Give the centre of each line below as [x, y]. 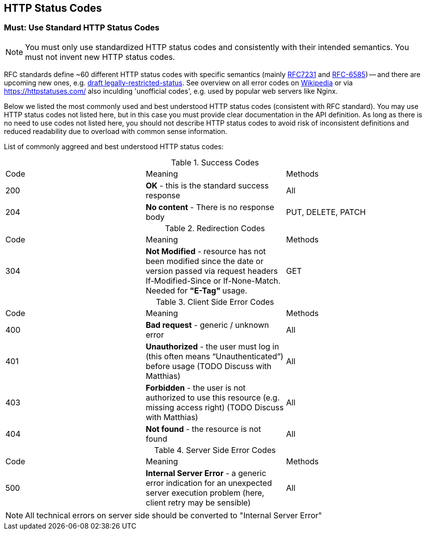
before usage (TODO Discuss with [208, 366]
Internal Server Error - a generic [206, 473]
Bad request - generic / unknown [207, 325]
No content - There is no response [210, 207]
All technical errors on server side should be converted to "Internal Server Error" [174, 515]
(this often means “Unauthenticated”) [214, 356]
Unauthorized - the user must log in [212, 346]
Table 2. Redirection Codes [215, 228]
